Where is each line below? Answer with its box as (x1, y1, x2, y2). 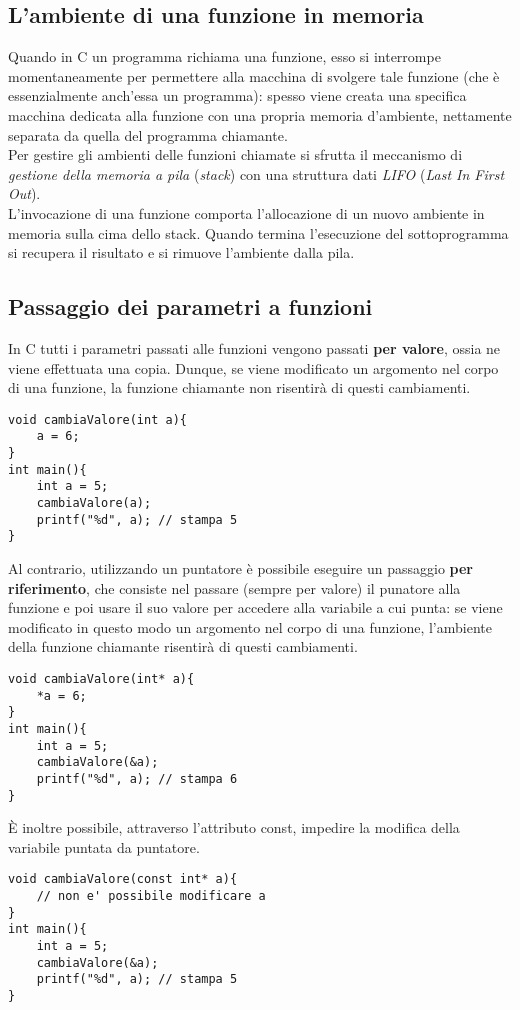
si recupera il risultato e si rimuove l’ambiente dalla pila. (8, 242, 355, 263)
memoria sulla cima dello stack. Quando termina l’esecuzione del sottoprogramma (8, 222, 509, 243)
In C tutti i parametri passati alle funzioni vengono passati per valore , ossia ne (8, 337, 501, 358)
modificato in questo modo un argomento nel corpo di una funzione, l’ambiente (8, 616, 492, 637)
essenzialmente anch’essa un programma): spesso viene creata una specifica (8, 85, 467, 106)
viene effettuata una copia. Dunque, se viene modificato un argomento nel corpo (8, 357, 499, 378)
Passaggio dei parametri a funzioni (8, 291, 373, 322)
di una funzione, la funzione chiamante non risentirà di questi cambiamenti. (8, 377, 471, 398)
